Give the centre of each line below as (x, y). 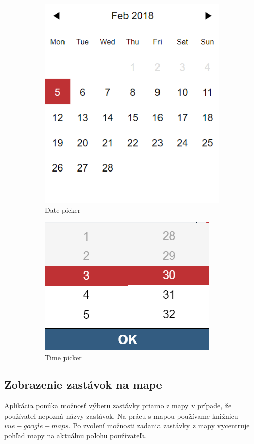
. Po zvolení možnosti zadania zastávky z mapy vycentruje (159, 425)
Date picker (63, 210)
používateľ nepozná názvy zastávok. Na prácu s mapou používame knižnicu (121, 415)
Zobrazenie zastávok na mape (83, 384)
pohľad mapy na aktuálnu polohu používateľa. (76, 436)
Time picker (63, 357)
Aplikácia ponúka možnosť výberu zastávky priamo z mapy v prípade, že (118, 406)
